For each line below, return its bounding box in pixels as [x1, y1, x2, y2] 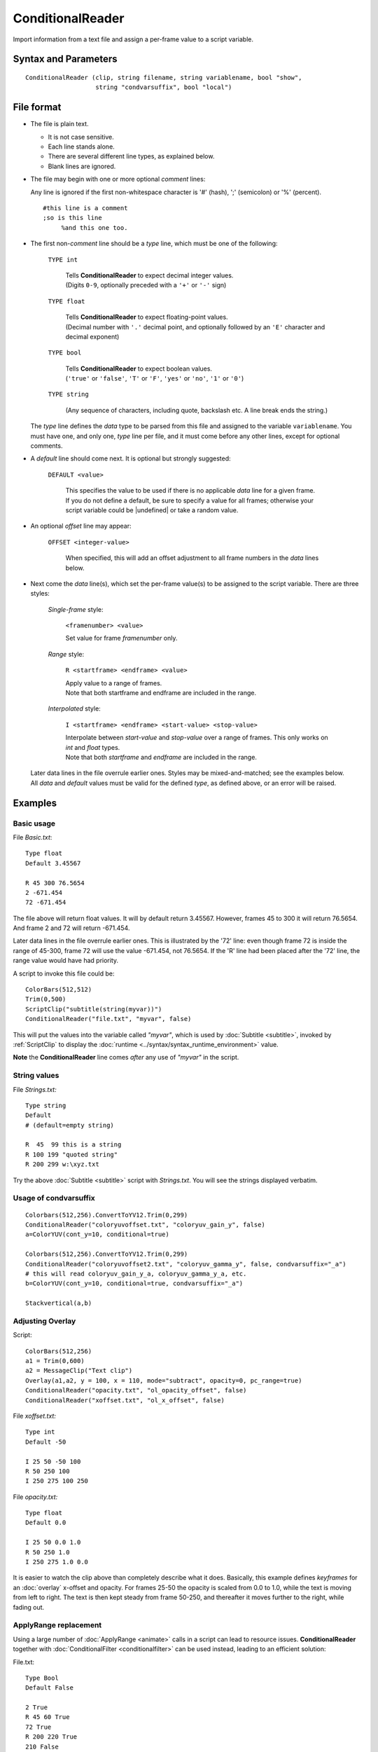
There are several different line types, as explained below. [48, 152, 215, 160]
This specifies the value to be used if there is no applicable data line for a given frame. [65, 486, 315, 495]
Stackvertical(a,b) [25, 1299, 92, 1307]
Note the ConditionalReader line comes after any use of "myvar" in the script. [13, 1053, 239, 1062]
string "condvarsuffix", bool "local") [95, 83, 232, 91]
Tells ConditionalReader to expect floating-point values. [65, 313, 228, 322]
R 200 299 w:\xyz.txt [25, 1161, 99, 1168]
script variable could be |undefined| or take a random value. [65, 505, 239, 514]
